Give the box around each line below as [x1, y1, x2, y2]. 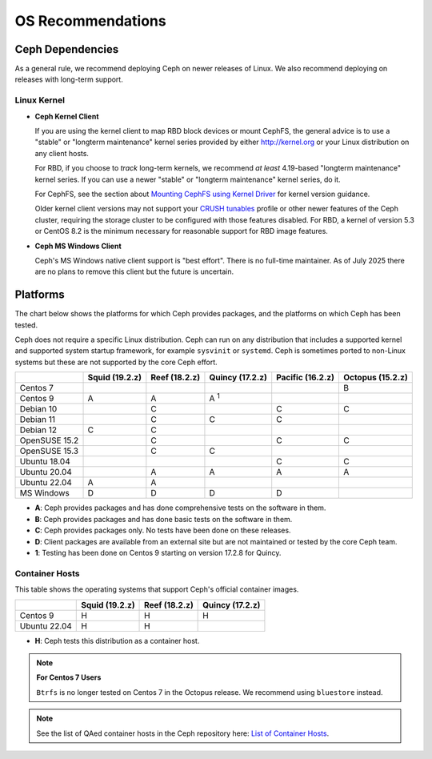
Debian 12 [19, 424, 58, 436]
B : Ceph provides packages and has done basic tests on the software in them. [34, 514, 293, 524]
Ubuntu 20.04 [19, 467, 72, 478]
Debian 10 [19, 404, 58, 415]
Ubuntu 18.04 [19, 456, 71, 468]
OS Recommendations [14, 12, 167, 30]
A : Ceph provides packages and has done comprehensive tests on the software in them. [34, 503, 326, 512]
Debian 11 [19, 414, 56, 425]
